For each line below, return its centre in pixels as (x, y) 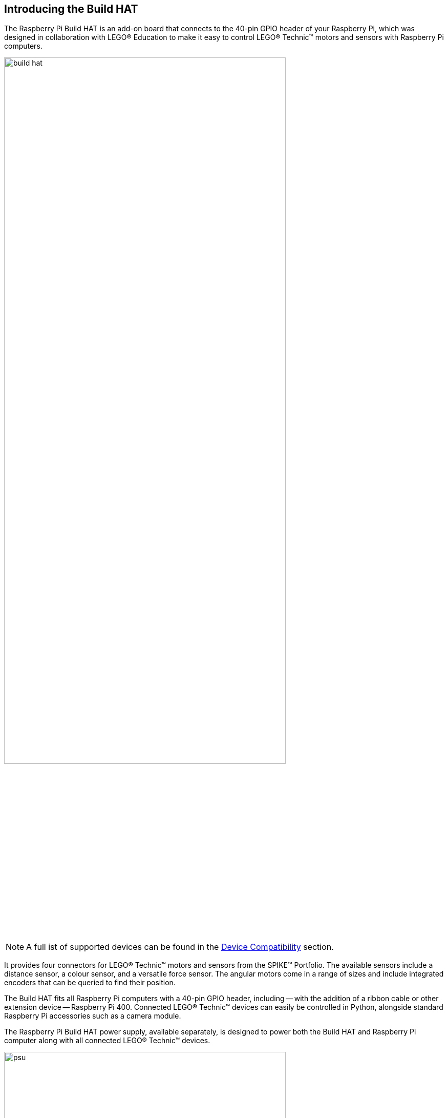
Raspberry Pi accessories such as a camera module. (93, 1016)
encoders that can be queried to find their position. (90, 983)
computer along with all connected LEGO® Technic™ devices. (107, 1041)
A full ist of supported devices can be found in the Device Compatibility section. (180, 947)
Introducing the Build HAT (71, 9)
